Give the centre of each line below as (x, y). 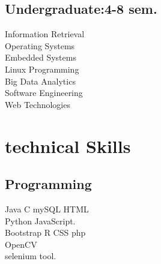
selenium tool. (31, 256)
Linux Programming (42, 69)
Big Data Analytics (40, 81)
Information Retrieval (45, 34)
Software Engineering (44, 93)
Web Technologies (38, 104)
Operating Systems (40, 45)
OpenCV (21, 244)
